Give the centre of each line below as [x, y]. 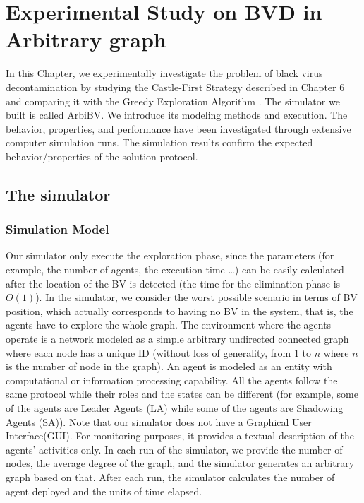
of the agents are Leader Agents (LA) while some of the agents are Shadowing [175, 408]
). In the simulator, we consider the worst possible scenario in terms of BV [196, 297]
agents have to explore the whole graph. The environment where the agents [169, 325]
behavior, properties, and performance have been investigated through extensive [178, 128]
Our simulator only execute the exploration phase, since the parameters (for [170, 255]
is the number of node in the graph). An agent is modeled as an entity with [169, 366]
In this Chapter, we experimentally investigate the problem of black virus [164, 73]
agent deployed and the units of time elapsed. [104, 491]
